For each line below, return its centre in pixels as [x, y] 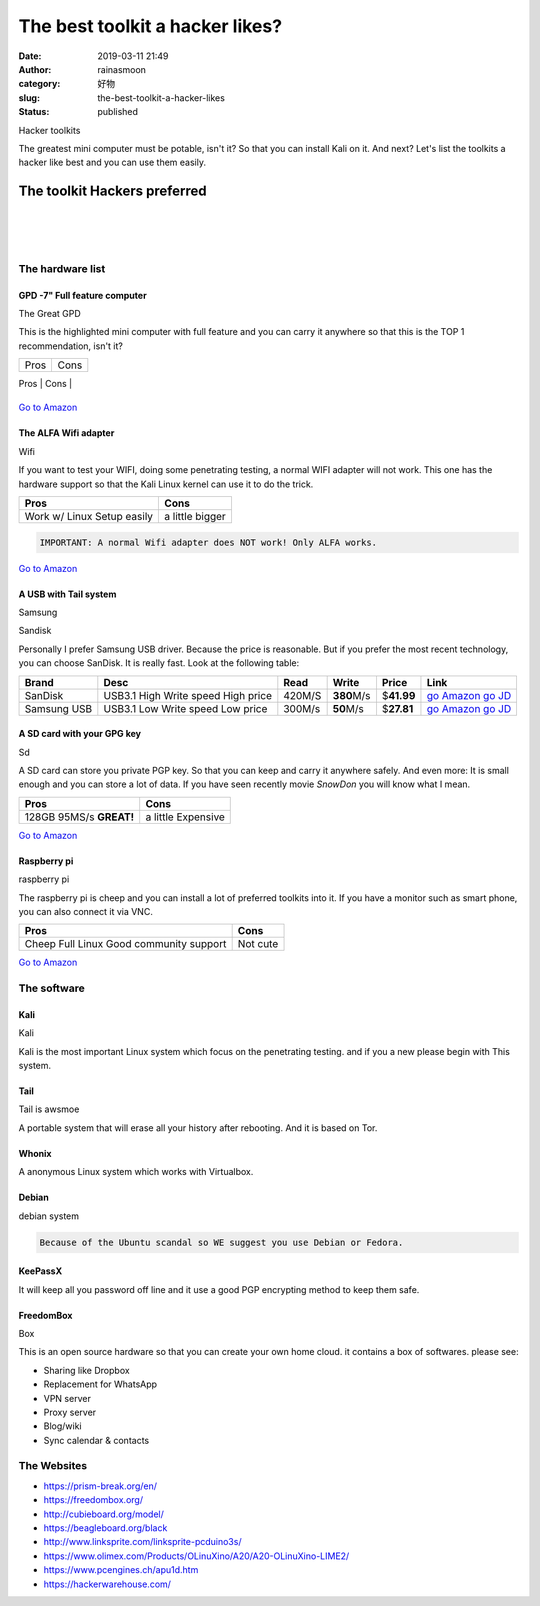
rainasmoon [122, 69]
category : [39, 84]
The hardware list [62, 268]
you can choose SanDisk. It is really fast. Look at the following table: [159, 663]
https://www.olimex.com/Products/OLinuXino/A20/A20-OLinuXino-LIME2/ [196, 1556]
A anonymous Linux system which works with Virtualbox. [136, 1172]
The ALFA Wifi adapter [66, 433]
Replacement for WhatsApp [100, 1384]
